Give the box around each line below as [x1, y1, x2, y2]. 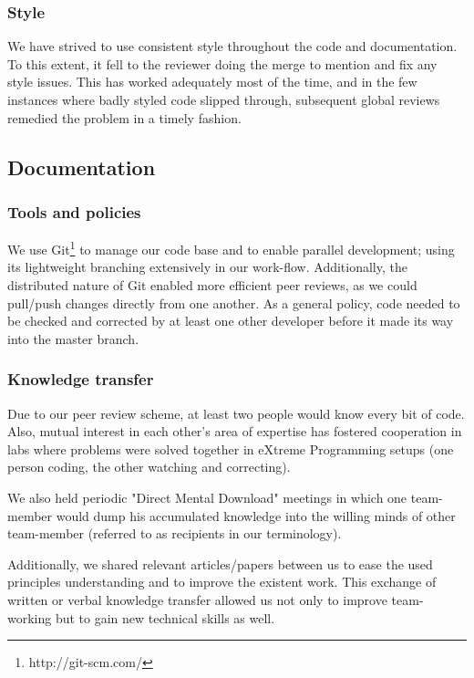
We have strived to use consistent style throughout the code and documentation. [7, 37, 458, 56]
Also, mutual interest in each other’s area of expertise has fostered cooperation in [7, 422, 462, 441]
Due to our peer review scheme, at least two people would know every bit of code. [7, 403, 465, 422]
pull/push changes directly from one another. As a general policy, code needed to [7, 293, 460, 312]
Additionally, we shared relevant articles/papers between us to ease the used [7, 554, 433, 573]
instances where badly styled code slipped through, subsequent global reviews [7, 90, 440, 109]
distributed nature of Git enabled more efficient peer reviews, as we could [7, 276, 417, 295]
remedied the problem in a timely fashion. [7, 108, 242, 127]
